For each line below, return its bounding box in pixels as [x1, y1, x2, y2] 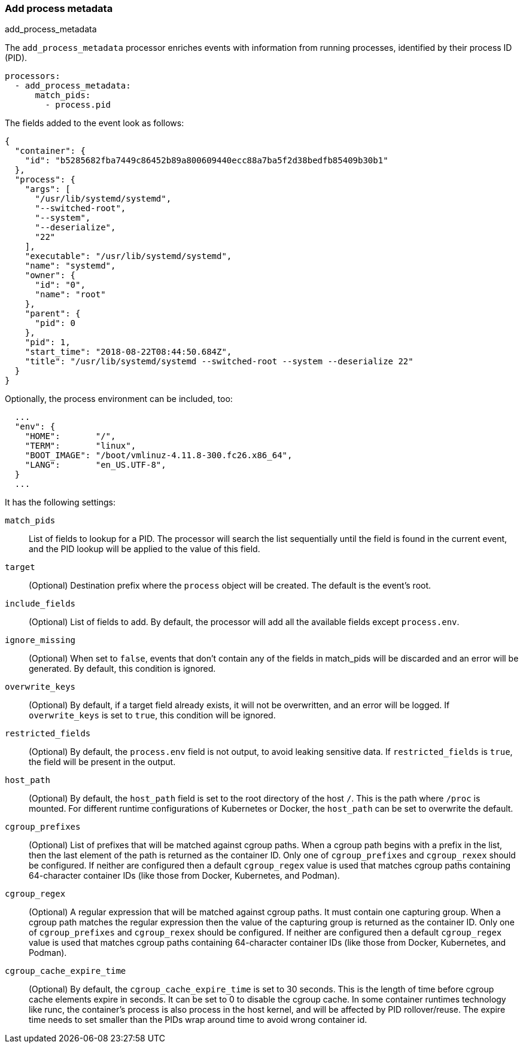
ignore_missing [5, 635, 76, 645]
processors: [5, 71, 60, 81]
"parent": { [25, 309, 81, 319]
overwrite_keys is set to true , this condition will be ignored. [29, 710, 276, 721]
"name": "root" [35, 290, 106, 300]
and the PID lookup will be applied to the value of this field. [29, 544, 260, 555]
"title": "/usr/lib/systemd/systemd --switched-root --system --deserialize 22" [25, 357, 413, 367]
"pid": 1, [25, 337, 71, 348]
